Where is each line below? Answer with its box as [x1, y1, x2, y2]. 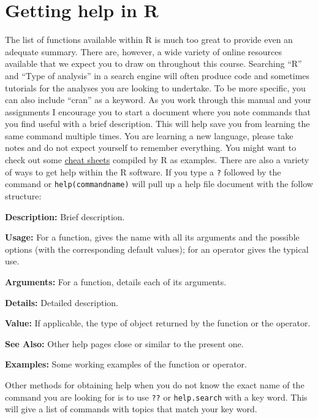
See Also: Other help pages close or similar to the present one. [5, 337, 244, 350]
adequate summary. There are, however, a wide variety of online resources [5, 45, 282, 58]
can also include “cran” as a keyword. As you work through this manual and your [5, 93, 311, 106]
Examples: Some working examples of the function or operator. [5, 358, 247, 371]
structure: [5, 189, 42, 202]
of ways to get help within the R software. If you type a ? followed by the [5, 165, 281, 178]
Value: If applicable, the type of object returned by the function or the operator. [5, 317, 311, 329]
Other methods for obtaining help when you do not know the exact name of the [5, 378, 305, 391]
